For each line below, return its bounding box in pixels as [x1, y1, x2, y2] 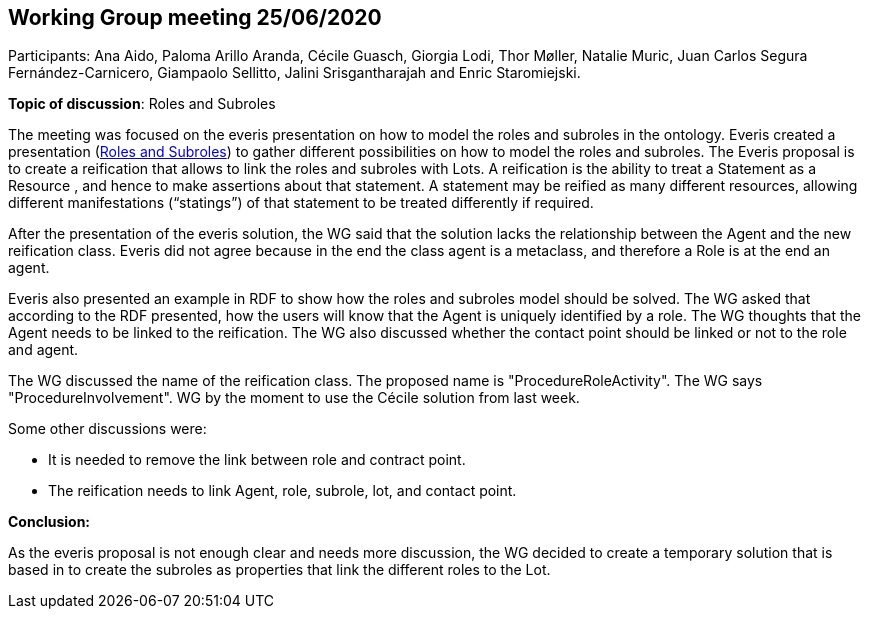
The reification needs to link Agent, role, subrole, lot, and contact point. [48, 482, 517, 500]
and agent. [8, 341, 79, 359]
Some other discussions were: [8, 420, 207, 438]
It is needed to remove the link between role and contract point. [48, 451, 466, 469]
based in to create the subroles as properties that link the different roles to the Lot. [8, 561, 551, 579]
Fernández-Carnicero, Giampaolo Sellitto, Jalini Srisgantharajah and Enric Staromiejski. [8, 64, 581, 82]
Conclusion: [8, 513, 91, 531]
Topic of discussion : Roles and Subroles [8, 95, 276, 113]
